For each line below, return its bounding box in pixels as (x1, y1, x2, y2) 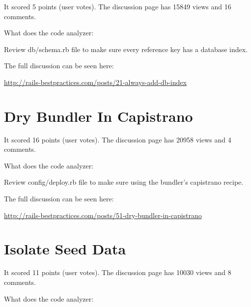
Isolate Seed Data (4, 239, 126, 259)
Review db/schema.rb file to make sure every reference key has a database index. (4, 44, 248, 54)
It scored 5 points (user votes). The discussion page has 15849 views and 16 (4, 1, 231, 11)
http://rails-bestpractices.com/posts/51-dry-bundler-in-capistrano (4, 210, 202, 220)
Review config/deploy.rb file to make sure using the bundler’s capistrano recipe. (4, 177, 244, 187)
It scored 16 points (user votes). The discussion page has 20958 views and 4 (4, 134, 231, 144)
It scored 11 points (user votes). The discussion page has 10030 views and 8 (4, 267, 231, 278)
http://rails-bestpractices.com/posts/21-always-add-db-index (4, 77, 187, 87)
